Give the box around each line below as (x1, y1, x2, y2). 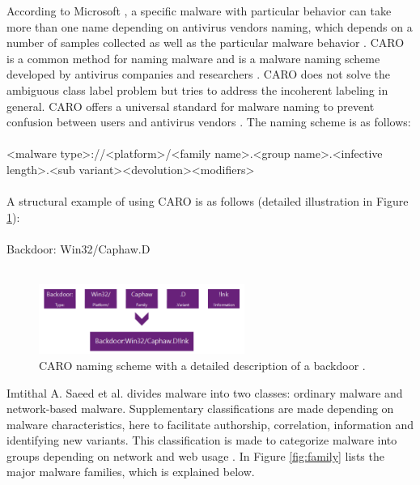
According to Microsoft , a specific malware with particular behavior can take (6, 2, 392, 19)
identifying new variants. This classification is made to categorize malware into (6, 432, 397, 449)
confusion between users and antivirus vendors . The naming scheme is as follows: (6, 113, 411, 130)
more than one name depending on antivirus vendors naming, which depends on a (6, 18, 413, 35)
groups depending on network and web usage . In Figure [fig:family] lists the (6, 447, 384, 464)
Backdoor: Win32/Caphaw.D (6, 240, 151, 257)
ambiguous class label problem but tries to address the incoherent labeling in (6, 81, 388, 98)
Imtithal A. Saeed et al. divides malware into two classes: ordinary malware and (6, 384, 403, 401)
